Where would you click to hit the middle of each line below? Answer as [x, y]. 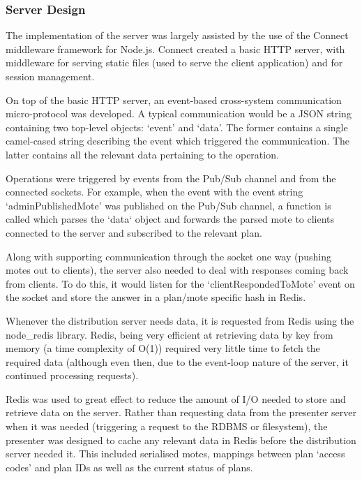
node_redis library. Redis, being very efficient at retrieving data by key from [169, 334]
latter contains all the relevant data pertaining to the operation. [142, 154]
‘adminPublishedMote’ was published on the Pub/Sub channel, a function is [168, 205]
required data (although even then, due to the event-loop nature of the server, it [177, 361]
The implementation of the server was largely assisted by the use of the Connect [177, 35]
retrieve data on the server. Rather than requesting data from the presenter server [181, 412]
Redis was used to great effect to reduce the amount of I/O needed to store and [176, 398]
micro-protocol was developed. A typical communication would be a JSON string [179, 113]
